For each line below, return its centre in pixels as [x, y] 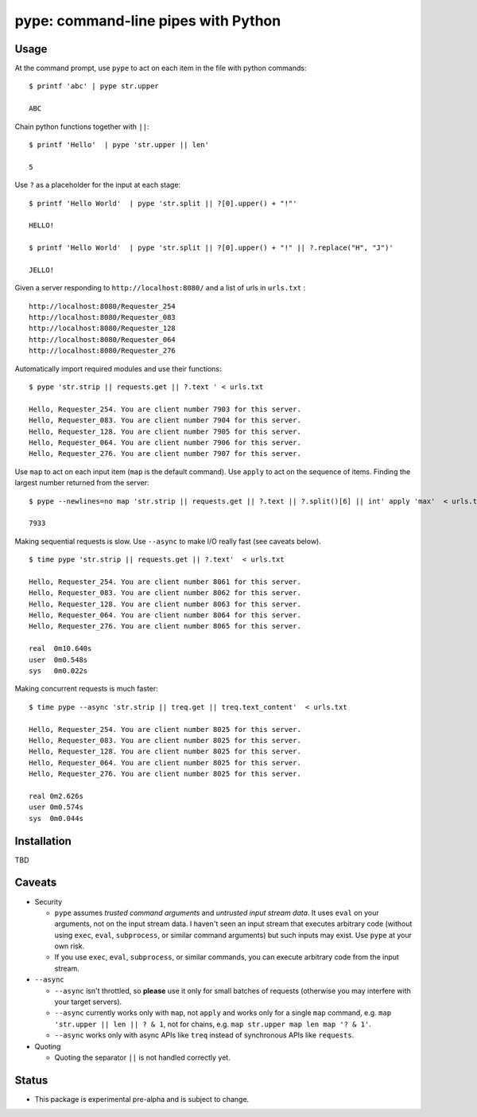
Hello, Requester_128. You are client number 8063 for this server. [165, 604]
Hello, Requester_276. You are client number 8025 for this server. [165, 774]
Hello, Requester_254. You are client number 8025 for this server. [165, 729]
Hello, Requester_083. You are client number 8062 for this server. [165, 593]
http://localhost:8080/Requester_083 [103, 317]
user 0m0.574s [56, 807]
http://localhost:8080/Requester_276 [103, 351]
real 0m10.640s [60, 649]
